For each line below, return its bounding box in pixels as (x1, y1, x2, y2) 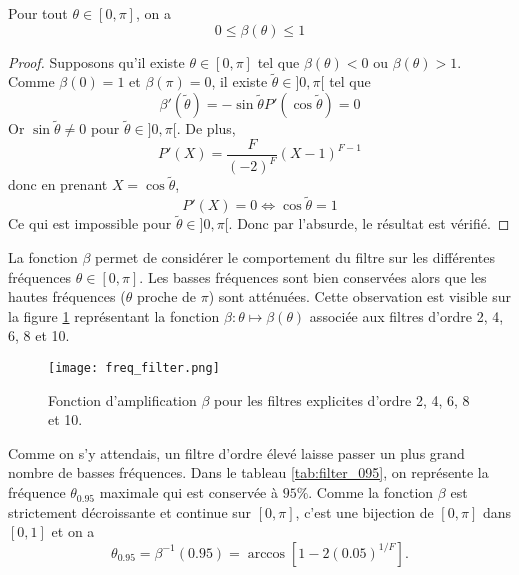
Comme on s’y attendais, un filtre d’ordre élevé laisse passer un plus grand (8, 442, 465, 463)
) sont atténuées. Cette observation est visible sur (208, 286, 511, 307)
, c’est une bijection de (295, 501, 434, 522)
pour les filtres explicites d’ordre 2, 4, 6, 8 (214, 389, 470, 410)
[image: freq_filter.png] (48, 361, 220, 376)
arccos (247, 546, 286, 561)
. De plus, (176, 118, 236, 139)
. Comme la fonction (308, 482, 434, 503)
